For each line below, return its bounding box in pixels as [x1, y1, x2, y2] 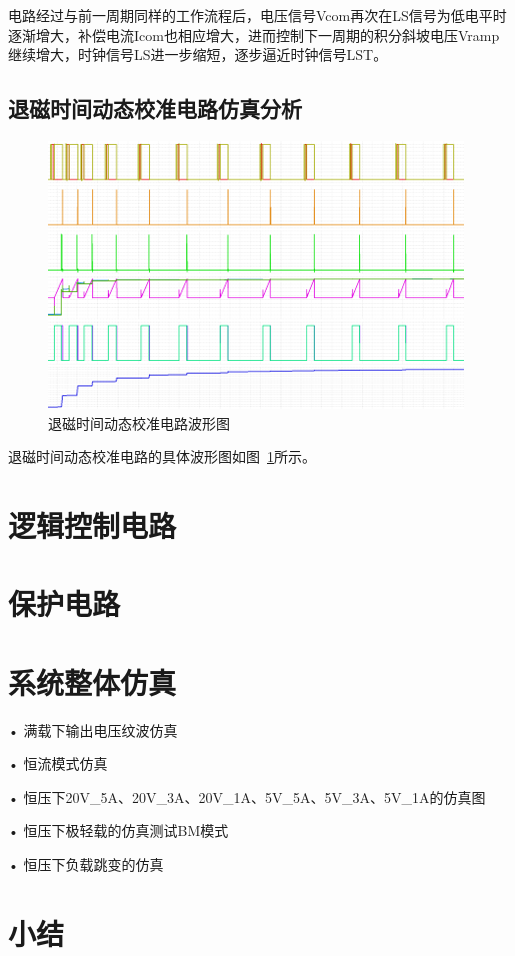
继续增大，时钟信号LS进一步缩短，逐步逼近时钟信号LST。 [8, 44, 388, 65]
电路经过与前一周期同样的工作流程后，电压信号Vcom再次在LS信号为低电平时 [8, 5, 507, 25]
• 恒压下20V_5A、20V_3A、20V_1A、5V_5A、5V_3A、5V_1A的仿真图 [8, 786, 486, 807]
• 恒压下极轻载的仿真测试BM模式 [8, 820, 229, 841]
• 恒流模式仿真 [8, 753, 108, 774]
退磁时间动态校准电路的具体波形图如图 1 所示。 [8, 446, 316, 467]
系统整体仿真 [8, 661, 177, 702]
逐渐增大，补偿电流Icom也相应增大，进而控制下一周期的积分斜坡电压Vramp [8, 24, 500, 45]
